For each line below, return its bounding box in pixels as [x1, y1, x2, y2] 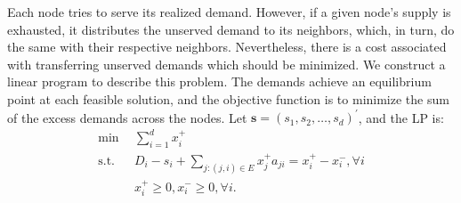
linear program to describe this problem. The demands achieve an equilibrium [7, 72, 432, 91]
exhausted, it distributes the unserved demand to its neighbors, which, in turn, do [7, 20, 455, 38]
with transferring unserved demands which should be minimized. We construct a [7, 54, 446, 73]
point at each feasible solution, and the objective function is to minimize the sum [7, 89, 449, 108]
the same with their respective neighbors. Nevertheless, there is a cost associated [7, 37, 447, 56]
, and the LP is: [358, 108, 444, 126]
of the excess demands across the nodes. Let [7, 108, 247, 126]
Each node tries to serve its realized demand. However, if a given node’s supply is [7, 3, 451, 20]
